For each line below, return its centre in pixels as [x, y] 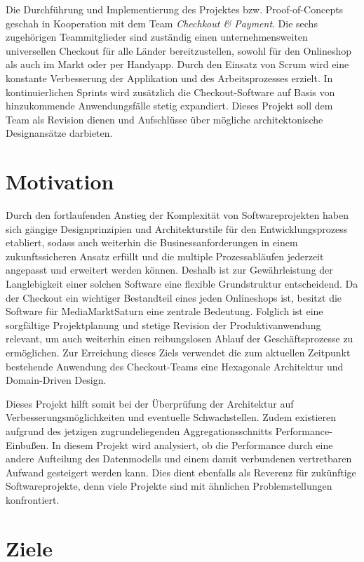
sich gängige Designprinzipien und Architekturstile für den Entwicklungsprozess [177, 228]
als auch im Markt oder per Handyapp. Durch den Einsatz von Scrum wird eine [177, 64]
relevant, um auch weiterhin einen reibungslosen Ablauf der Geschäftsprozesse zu [180, 339]
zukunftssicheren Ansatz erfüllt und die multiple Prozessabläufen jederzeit [165, 256]
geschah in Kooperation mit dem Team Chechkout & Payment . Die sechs [162, 23]
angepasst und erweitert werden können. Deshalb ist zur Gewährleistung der [169, 270]
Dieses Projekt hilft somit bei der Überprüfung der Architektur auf [150, 403]
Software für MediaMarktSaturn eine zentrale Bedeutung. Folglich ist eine [164, 311]
